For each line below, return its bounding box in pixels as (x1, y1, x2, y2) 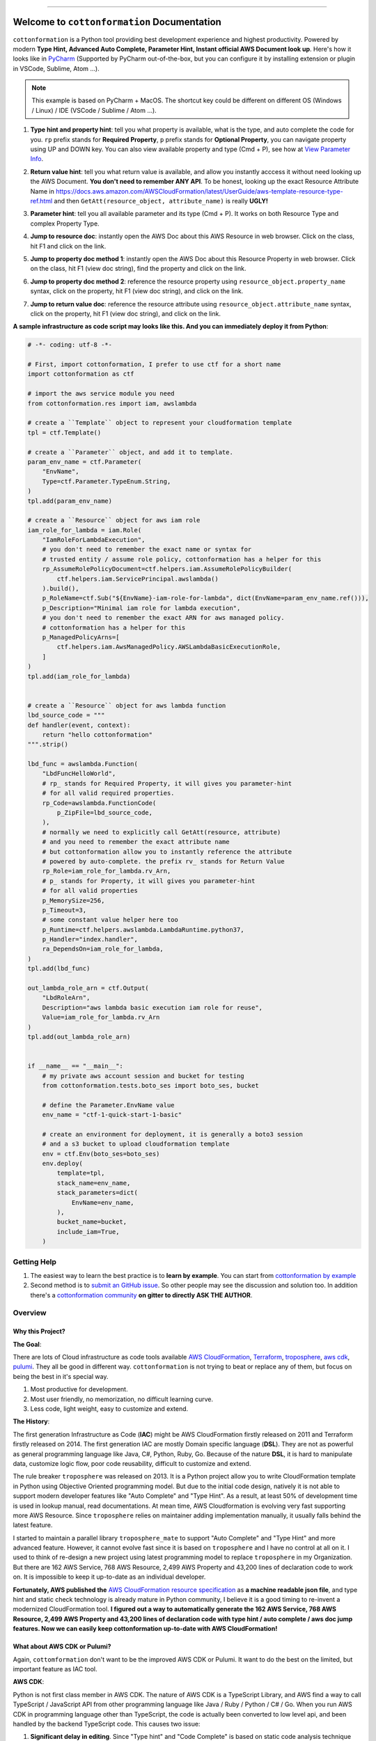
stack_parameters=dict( (56, 1189, 139, 1197)
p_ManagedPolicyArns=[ (42, 633, 120, 641)
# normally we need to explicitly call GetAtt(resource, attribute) (42, 828, 281, 836)
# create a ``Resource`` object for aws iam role (27, 516, 201, 524)
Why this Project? (13, 1327, 65, 1336)
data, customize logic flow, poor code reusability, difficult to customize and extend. (13, 1459, 251, 1467)
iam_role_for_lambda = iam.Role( (27, 526, 142, 534)
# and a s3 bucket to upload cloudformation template (42, 1140, 230, 1148)
